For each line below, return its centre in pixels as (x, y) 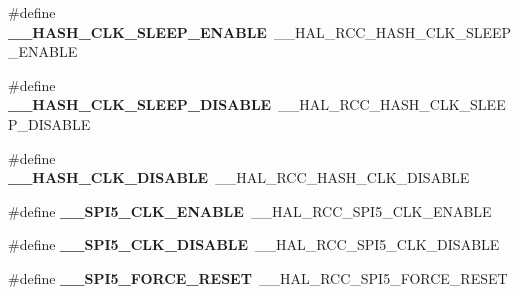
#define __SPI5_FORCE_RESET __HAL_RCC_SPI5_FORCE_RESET (258, 277)
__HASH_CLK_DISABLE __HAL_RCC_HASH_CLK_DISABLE (239, 177)
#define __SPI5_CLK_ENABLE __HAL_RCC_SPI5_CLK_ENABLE (250, 210)
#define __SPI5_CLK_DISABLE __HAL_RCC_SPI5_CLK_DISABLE (254, 244)
